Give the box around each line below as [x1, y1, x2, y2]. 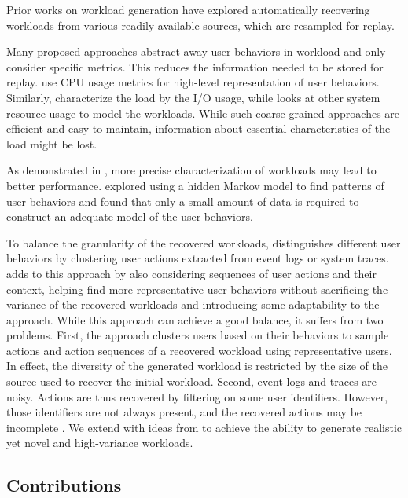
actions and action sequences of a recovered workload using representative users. [6, 342, 392, 358]
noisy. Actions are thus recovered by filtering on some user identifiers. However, [6, 388, 388, 405]
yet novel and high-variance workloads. [6, 434, 193, 451]
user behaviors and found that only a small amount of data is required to [6, 192, 359, 209]
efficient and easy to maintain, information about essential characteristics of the [6, 120, 391, 137]
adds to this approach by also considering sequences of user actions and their [6, 265, 377, 281]
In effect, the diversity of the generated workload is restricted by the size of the [6, 357, 388, 374]
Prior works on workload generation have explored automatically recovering [6, 2, 370, 17]
